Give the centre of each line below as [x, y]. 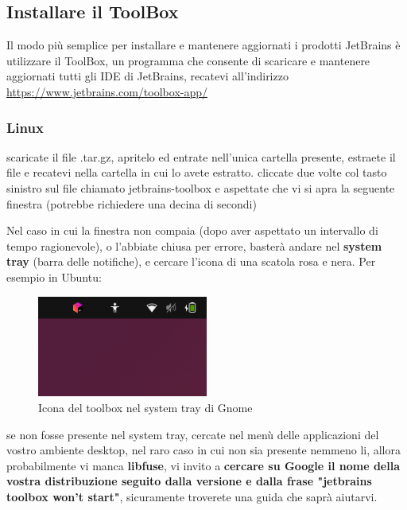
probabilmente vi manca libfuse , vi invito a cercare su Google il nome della [203, 465]
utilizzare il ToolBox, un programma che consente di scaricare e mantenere [188, 60]
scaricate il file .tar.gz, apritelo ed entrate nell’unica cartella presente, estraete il [201, 156]
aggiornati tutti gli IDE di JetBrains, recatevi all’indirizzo [147, 76]
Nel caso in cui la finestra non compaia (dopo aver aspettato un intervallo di [192, 230]
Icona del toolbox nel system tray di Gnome [145, 407]
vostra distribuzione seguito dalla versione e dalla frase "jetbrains [189, 481]
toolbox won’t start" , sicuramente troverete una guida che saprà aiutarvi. [192, 496]
